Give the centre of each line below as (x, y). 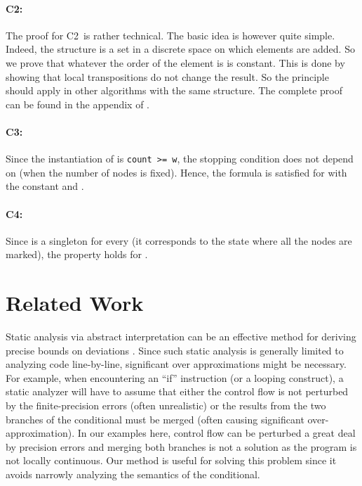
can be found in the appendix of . (78, 104)
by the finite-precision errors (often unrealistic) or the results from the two (166, 405)
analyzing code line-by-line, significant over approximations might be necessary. (176, 364)
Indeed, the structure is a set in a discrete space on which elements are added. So (180, 49)
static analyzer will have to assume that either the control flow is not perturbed (177, 391)
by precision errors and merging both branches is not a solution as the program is (181, 446)
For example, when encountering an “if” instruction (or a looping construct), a (175, 377)
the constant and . (45, 186)
